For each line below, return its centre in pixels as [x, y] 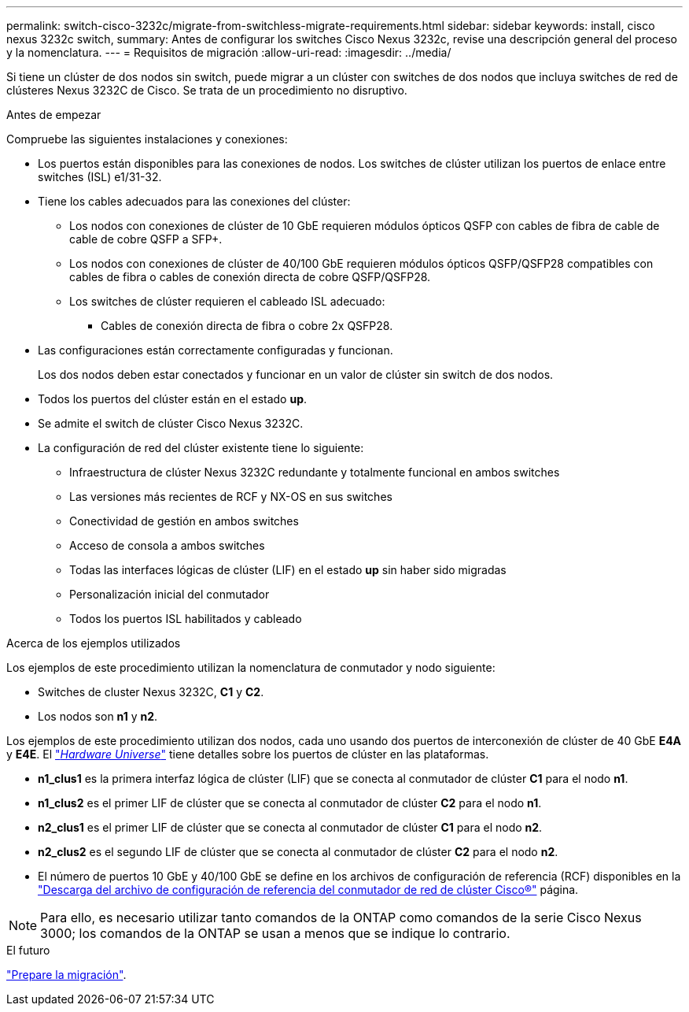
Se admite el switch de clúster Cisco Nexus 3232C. [171, 423]
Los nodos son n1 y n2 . [98, 716]
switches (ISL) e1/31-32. [100, 177]
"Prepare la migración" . [66, 975]
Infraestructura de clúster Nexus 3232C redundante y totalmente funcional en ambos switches [315, 472]
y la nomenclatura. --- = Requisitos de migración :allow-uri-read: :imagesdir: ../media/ [229, 52]
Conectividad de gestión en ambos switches [184, 521]
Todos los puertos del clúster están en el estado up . [173, 399]
